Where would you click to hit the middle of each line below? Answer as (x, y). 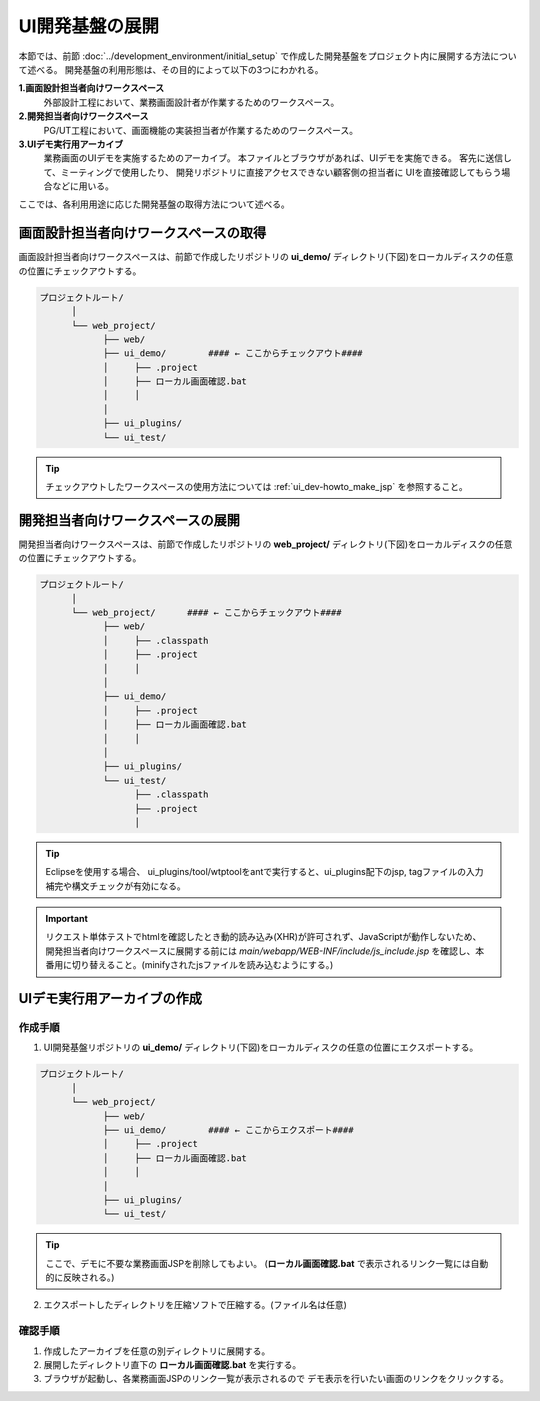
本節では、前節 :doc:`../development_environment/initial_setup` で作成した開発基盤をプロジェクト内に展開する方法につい (267, 56)
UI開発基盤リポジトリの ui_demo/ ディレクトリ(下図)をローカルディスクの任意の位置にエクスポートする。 (261, 1047)
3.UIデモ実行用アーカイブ (71, 144)
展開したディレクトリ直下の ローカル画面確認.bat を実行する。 (172, 1364)
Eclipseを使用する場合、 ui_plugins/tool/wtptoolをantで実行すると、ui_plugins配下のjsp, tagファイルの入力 (264, 872)
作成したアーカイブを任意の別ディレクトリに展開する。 (157, 1351)
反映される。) (88, 1277)
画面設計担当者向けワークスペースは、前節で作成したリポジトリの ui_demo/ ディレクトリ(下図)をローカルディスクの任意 (266, 257)
